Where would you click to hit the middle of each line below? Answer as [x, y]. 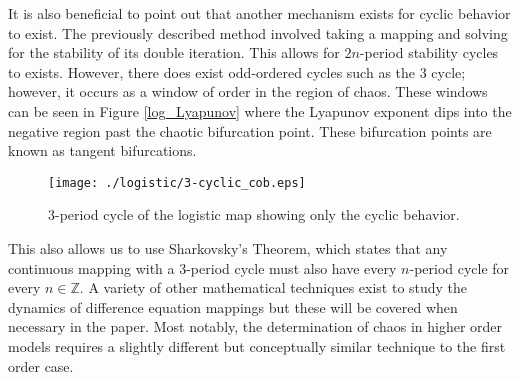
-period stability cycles [429, 52]
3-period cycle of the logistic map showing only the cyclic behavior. [254, 214]
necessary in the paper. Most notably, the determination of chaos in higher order [255, 326]
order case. [41, 365]
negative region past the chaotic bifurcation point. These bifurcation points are [250, 130]
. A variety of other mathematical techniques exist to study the [273, 287]
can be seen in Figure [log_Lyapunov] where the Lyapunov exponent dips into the [260, 110]
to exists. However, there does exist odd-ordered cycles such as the [212, 71]
